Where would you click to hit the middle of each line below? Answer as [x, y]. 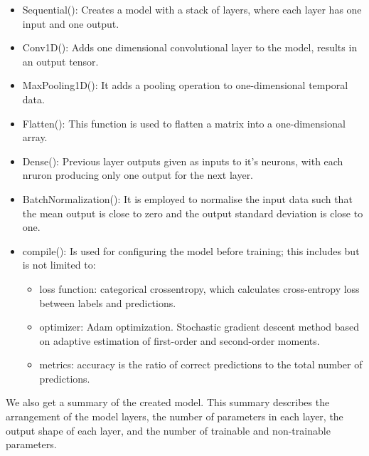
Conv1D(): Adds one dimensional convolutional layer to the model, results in [190, 47]
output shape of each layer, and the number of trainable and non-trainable [168, 430]
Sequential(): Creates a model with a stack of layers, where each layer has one [192, 9]
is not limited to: [59, 265]
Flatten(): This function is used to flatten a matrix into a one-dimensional [184, 123]
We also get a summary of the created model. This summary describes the [168, 402]
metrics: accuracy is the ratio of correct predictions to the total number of [201, 364]
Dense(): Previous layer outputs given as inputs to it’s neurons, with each [183, 161]
